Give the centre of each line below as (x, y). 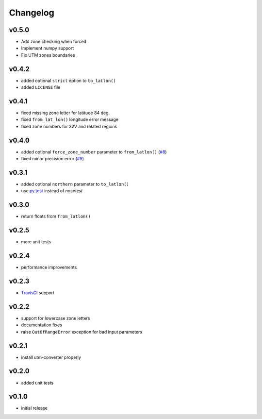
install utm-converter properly (51, 357)
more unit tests (36, 242)
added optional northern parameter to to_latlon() (75, 184)
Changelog (32, 13)
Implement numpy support (48, 48)
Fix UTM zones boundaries (48, 55)
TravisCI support (38, 293)
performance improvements (49, 268)
